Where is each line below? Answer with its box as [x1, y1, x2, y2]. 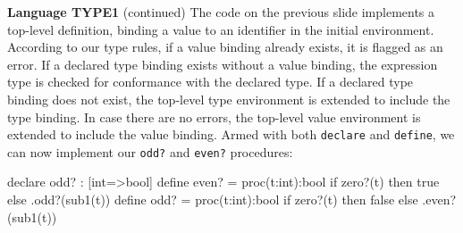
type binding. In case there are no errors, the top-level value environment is [7, 107, 421, 126]
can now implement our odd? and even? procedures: [7, 142, 293, 161]
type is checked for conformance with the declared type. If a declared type [7, 72, 414, 91]
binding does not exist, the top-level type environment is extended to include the [7, 89, 450, 108]
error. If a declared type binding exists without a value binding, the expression [7, 54, 438, 73]
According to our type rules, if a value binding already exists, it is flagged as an [7, 37, 443, 56]
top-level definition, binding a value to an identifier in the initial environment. [7, 20, 434, 38]
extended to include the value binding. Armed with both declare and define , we [7, 125, 455, 144]
